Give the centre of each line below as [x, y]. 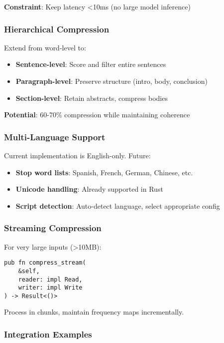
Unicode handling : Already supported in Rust [89, 189]
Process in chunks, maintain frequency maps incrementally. [94, 312]
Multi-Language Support [55, 137]
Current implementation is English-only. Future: [77, 155]
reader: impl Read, [50, 279]
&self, [29, 271]
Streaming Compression [53, 228]
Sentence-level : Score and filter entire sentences [91, 64]
